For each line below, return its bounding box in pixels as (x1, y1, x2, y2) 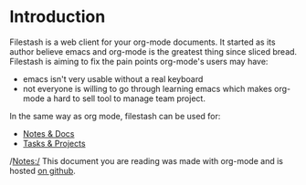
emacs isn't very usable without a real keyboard (22, 73, 204, 84)
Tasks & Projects (22, 138, 86, 149)
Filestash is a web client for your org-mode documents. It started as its (9, 36, 276, 47)
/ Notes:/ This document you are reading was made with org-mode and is (9, 155, 283, 166)
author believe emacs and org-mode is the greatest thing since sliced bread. (9, 46, 298, 57)
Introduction (9, 6, 106, 27)
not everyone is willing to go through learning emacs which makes (22, 83, 272, 94)
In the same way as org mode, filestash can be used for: (9, 110, 221, 121)
